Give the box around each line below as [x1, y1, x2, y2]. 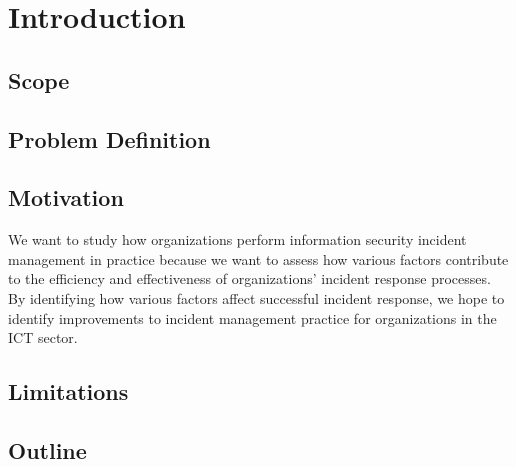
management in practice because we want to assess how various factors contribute [8, 248, 509, 269]
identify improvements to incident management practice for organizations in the [8, 307, 497, 328]
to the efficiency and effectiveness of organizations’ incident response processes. [8, 268, 491, 289]
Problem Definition [8, 123, 211, 154]
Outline [8, 434, 87, 465]
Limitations [8, 376, 129, 407]
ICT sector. [8, 327, 78, 348]
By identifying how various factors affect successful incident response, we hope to [8, 287, 505, 308]
